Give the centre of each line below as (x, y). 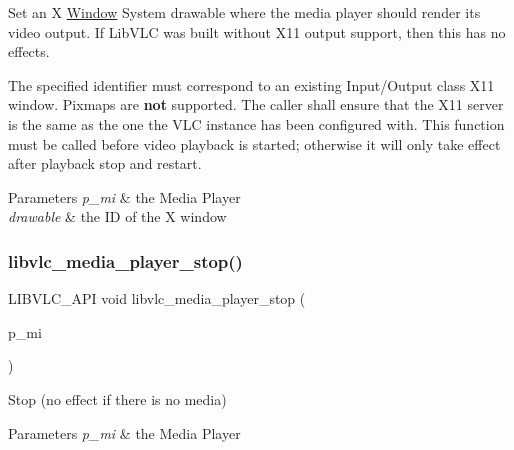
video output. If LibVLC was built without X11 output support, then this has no (257, 31)
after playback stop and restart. (105, 163)
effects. (29, 51)
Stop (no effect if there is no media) (117, 398)
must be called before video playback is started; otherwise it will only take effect (254, 143)
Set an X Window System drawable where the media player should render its (244, 12)
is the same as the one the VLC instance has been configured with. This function (256, 123)
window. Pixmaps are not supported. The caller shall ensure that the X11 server (256, 104)
